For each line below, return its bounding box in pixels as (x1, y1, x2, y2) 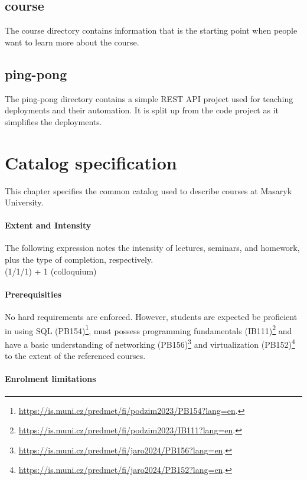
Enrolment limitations (5, 373, 96, 385)
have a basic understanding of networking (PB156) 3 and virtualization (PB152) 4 (5, 336, 295, 350)
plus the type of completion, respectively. (5, 253, 153, 266)
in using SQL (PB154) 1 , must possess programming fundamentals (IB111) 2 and (5, 322, 292, 337)
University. (5, 196, 44, 208)
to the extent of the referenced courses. (5, 350, 146, 362)
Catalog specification (5, 150, 177, 174)
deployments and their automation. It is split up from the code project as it (5, 104, 279, 116)
